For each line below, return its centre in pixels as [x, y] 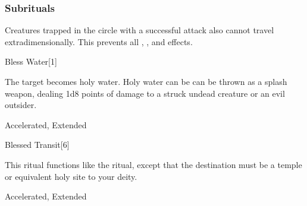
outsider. [21, 105]
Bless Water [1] [31, 61]
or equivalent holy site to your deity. [71, 176]
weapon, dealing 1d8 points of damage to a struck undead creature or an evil [145, 93]
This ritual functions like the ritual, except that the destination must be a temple [153, 164]
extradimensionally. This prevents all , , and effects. [99, 41]
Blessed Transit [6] [37, 145]
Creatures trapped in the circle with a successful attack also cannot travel [140, 30]
